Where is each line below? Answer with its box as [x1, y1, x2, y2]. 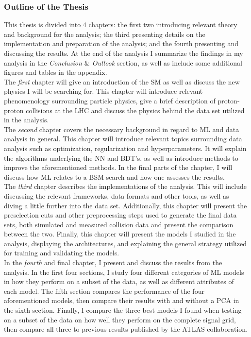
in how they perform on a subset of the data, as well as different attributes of [4, 276, 234, 286]
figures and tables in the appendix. [4, 67, 107, 77]
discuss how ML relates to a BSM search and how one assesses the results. [4, 171, 225, 182]
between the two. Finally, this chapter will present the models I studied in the [4, 229, 236, 239]
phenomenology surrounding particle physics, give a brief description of [4, 95, 216, 105]
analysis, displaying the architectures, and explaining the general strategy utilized [4, 238, 247, 248]
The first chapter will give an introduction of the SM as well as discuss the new [4, 76, 240, 86]
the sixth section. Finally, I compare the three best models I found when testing [4, 305, 242, 315]
